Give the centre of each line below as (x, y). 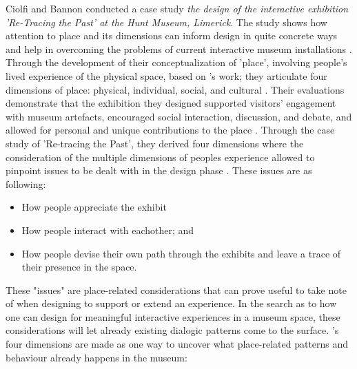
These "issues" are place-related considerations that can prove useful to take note (176, 289)
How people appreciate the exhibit (94, 207)
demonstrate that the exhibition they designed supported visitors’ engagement (171, 103)
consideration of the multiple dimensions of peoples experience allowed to (160, 157)
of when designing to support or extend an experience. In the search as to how (171, 303)
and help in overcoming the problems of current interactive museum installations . (179, 49)
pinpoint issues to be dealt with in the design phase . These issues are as (159, 170)
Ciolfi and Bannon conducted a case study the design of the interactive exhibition (177, 8)
